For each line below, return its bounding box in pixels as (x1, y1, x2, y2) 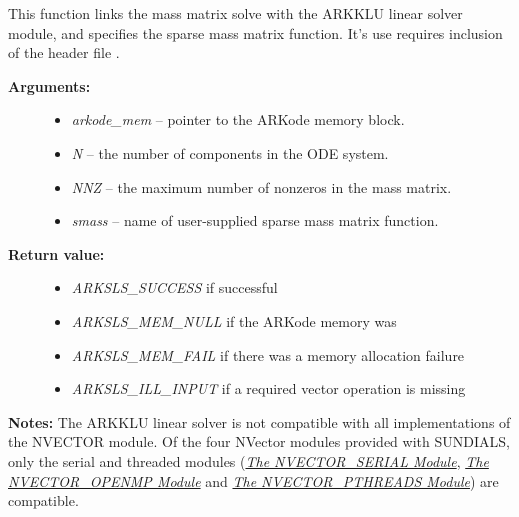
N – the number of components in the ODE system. (71, 142, 389, 163)
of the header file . (8, 42, 120, 63)
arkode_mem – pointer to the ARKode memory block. (71, 109, 405, 130)
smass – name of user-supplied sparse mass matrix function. (71, 210, 439, 231)
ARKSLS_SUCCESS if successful (71, 277, 278, 298)
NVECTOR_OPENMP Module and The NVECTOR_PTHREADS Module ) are (8, 470, 499, 491)
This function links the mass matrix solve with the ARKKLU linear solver (8, 3, 463, 23)
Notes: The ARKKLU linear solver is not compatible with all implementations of (8, 411, 511, 432)
